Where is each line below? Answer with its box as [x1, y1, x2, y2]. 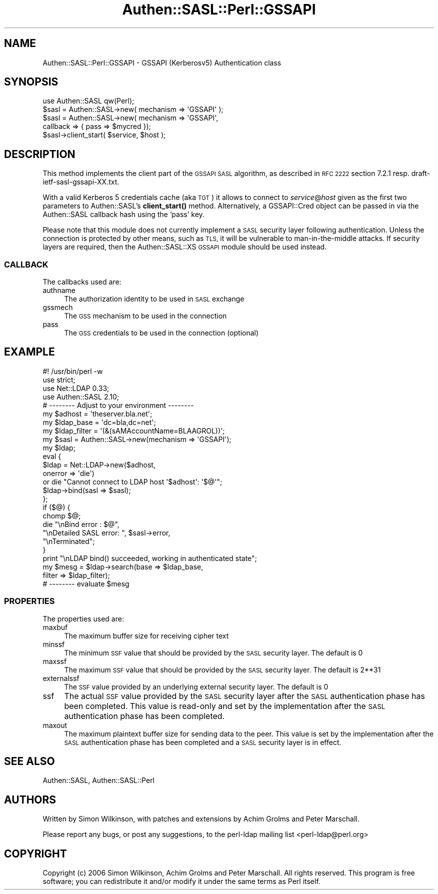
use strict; [42, 375, 75, 384]
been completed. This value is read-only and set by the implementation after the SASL [64, 700, 385, 711]
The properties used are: [42, 614, 124, 623]
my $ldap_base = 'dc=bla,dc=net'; [42, 417, 156, 426]
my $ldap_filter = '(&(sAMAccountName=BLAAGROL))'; [42, 426, 225, 435]
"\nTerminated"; [42, 536, 95, 545]
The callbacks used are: [42, 277, 121, 286]
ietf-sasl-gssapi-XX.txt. [42, 177, 119, 186]
